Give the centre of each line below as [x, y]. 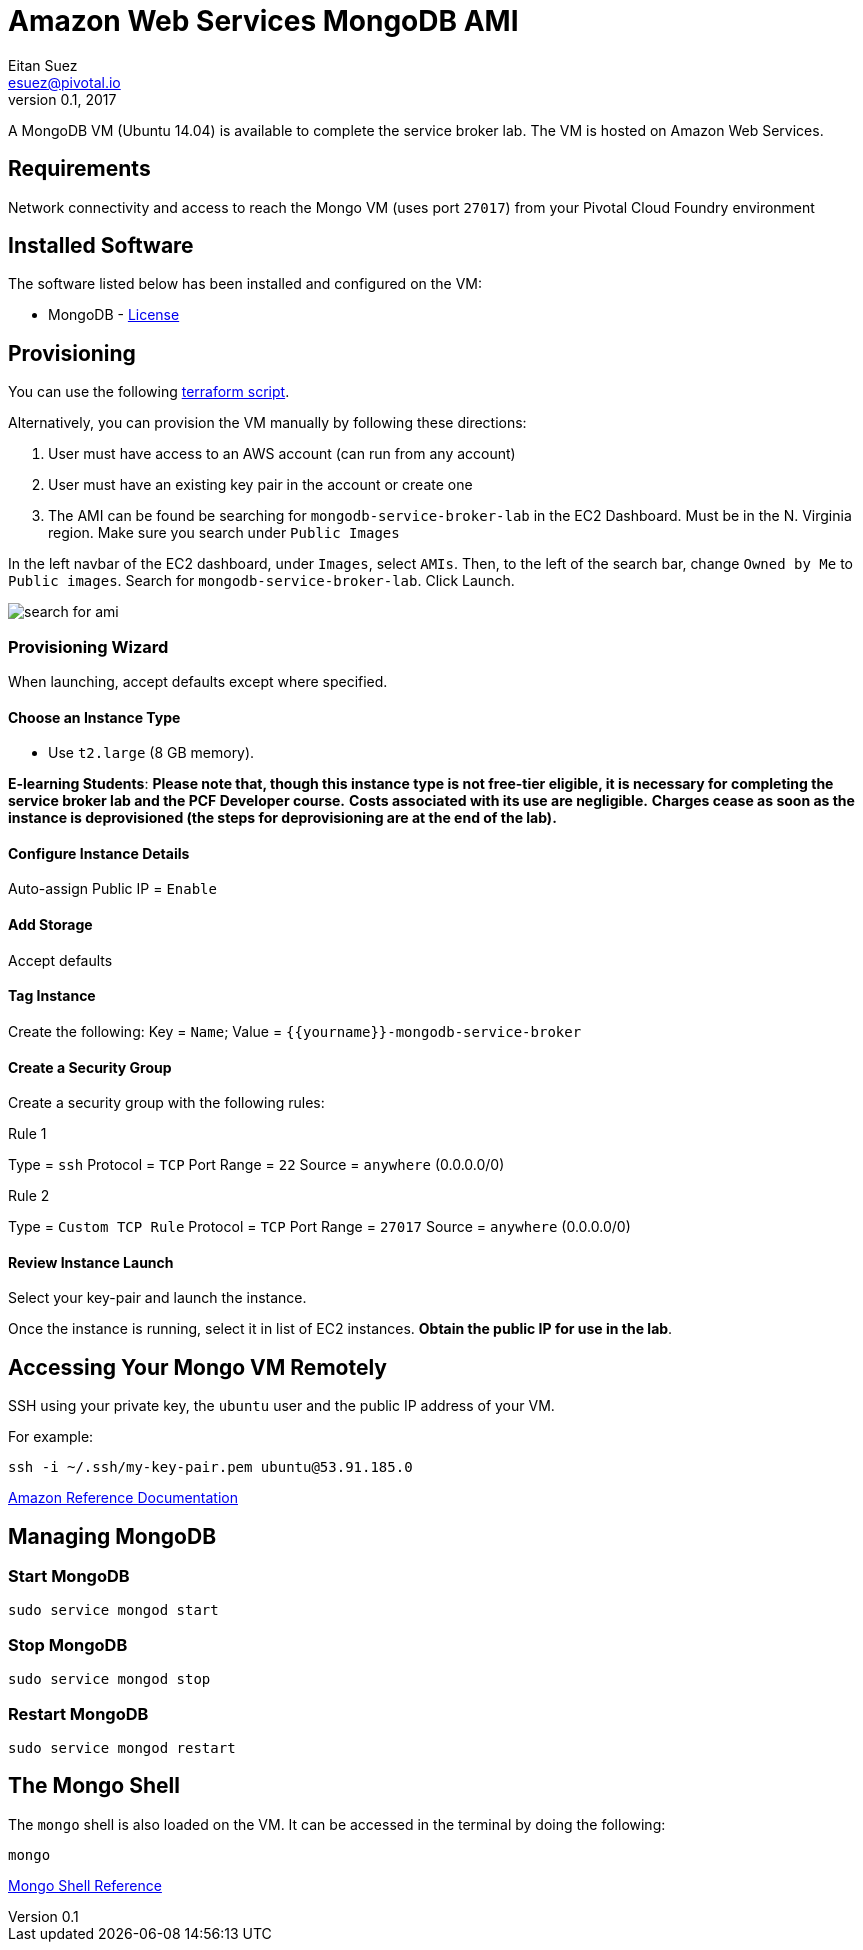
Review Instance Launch [91, 1262]
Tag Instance [52, 996]
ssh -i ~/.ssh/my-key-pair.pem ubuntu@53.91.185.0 [210, 1467]
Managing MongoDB [112, 1536]
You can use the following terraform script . [149, 392]
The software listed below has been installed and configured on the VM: [245, 284]
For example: [51, 1437]
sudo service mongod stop [109, 1679]
